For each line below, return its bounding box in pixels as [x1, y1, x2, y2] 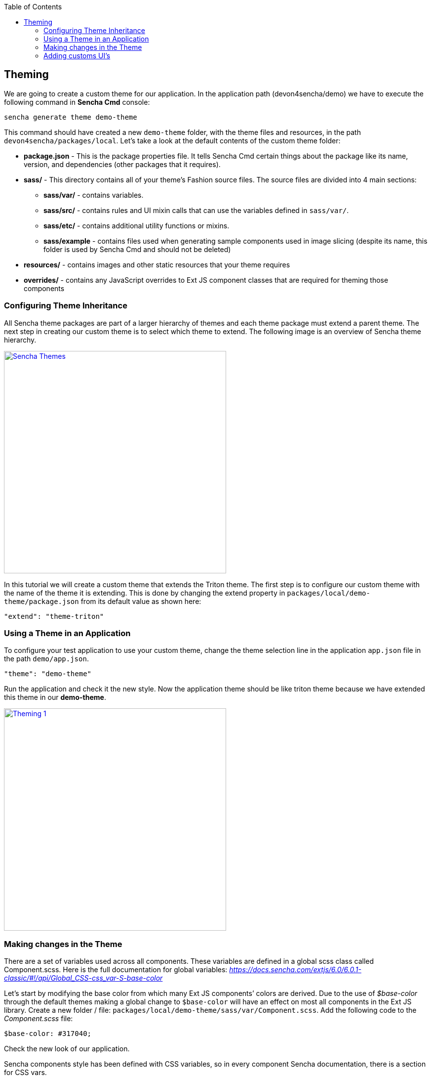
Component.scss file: [4, 1014, 73, 1023]
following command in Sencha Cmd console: [4, 97, 150, 106]
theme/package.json [4, 597, 79, 605]
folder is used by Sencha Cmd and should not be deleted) [43, 245, 231, 254]
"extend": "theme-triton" [4, 612, 104, 620]
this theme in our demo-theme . [4, 693, 106, 702]
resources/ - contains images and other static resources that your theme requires [24, 260, 290, 269]
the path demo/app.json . [4, 654, 89, 663]
